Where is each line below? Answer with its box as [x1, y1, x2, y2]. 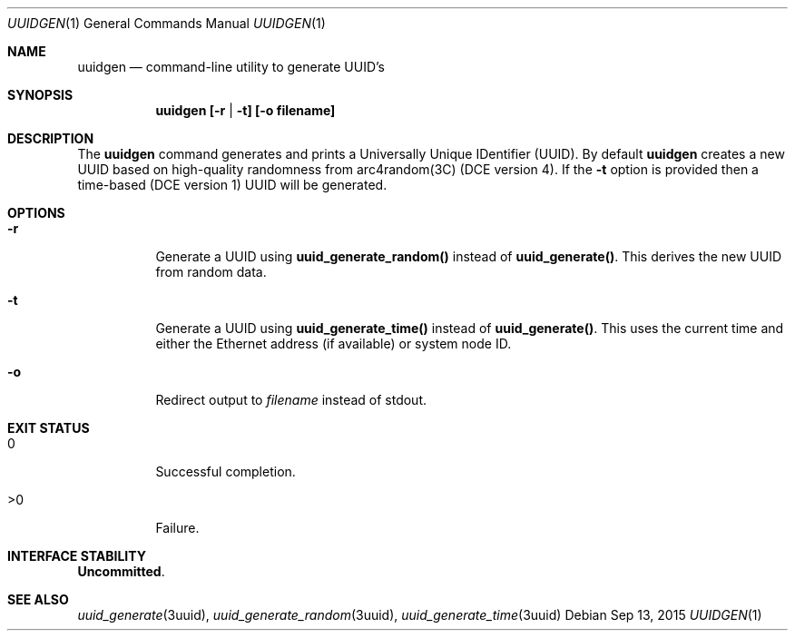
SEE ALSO [7, 592, 69, 607]
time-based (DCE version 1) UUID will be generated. [77, 177, 388, 192]
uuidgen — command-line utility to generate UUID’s [77, 59, 386, 74]
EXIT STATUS [7, 420, 90, 436]
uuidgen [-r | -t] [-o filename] [155, 103, 336, 118]
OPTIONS [7, 205, 65, 221]
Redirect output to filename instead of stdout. [155, 392, 427, 407]
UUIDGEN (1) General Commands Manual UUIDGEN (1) [7, 15, 326, 31]
